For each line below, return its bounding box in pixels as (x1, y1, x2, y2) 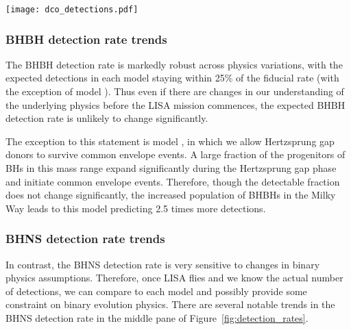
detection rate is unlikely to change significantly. (5, 111, 208, 125)
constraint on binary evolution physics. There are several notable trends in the (5, 297, 335, 312)
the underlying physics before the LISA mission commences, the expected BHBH (5, 97, 346, 112)
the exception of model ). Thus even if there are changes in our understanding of (5, 84, 344, 99)
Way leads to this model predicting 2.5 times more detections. (5, 201, 266, 215)
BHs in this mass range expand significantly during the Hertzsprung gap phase (5, 161, 337, 175)
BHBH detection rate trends (5, 30, 167, 47)
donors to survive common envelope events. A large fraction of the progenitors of (5, 147, 346, 162)
